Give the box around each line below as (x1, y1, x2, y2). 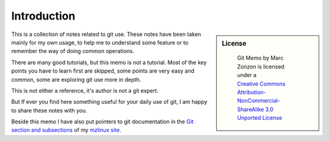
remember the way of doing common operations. (11, 48, 135, 55)
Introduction (11, 9, 76, 23)
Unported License (237, 114, 283, 121)
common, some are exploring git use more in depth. (11, 76, 141, 83)
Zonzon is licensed (237, 63, 285, 70)
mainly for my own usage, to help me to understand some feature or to (11, 38, 189, 46)
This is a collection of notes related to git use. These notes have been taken (11, 31, 201, 38)
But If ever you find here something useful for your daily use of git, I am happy (11, 98, 208, 106)
